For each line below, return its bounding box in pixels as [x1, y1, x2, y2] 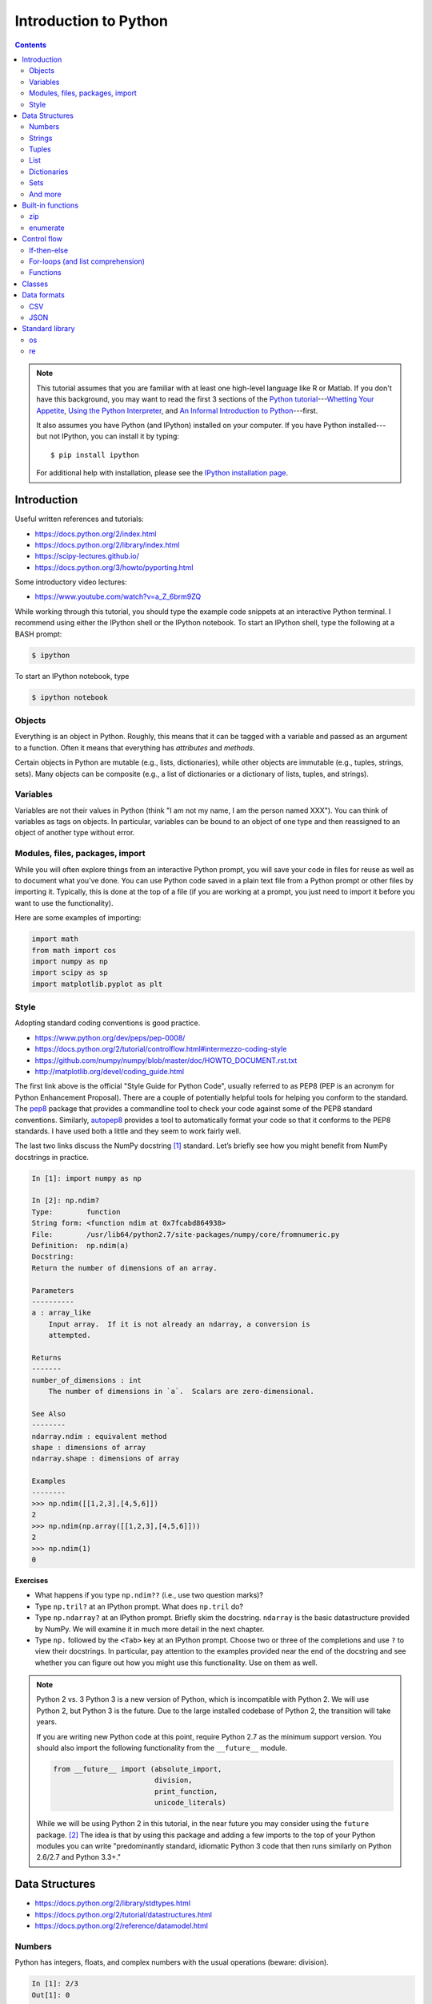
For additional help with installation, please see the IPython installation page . [36, 468, 288, 478]
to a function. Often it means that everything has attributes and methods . [14, 742, 255, 753]
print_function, [154, 1787, 218, 1796]
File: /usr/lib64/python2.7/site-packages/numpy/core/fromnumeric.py [31, 1230, 340, 1238]
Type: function [31, 1207, 121, 1216]
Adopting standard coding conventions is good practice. [14, 1018, 201, 1028]
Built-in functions [22, 200, 79, 210]
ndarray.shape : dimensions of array [31, 1454, 180, 1463]
